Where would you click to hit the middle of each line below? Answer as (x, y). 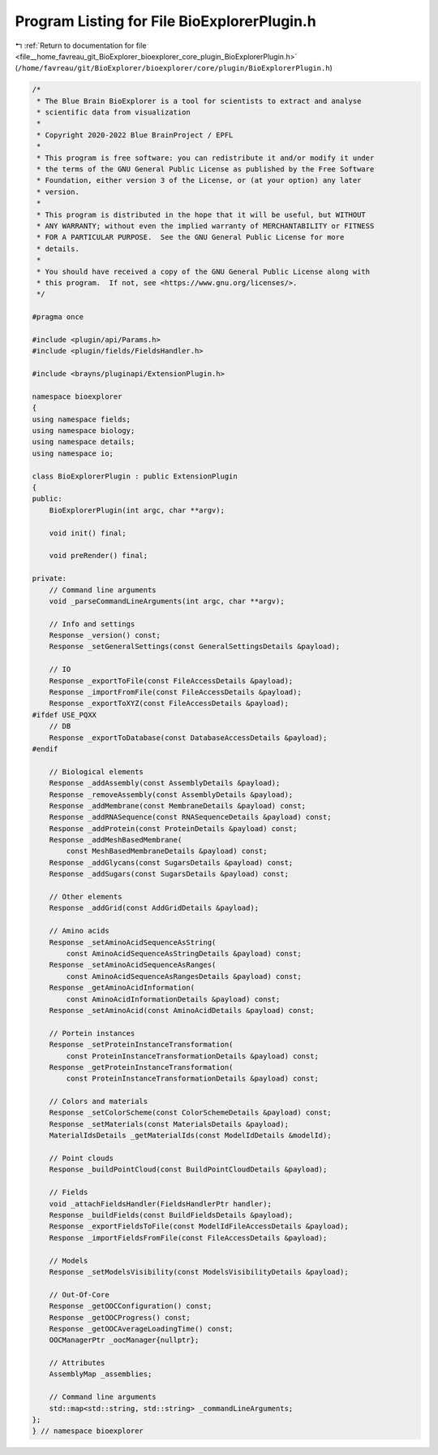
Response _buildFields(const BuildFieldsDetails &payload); (171, 1215)
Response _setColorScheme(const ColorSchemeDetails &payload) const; (190, 1113)
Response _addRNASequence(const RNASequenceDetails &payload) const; (190, 817)
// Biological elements (96, 771)
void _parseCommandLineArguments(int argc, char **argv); (167, 601)
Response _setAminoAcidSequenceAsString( (133, 942)
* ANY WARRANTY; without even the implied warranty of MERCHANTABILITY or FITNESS (206, 226)
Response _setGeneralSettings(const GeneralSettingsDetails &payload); (195, 647)
